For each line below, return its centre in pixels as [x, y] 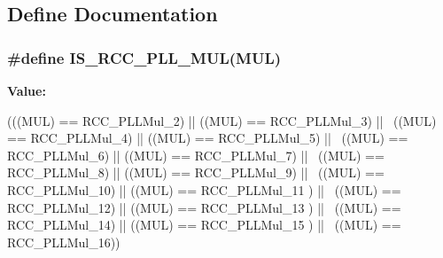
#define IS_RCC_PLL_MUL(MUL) [144, 57]
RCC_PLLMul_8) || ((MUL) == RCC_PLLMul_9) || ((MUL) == [196, 172]
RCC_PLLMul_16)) [64, 242]
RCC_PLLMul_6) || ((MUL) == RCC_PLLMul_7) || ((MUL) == [196, 155]
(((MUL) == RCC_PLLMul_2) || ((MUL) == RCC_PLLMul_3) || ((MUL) [222, 120]
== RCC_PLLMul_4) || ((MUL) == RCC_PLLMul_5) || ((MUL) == [208, 138]
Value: [27, 90]
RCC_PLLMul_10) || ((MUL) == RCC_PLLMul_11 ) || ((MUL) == [204, 189]
